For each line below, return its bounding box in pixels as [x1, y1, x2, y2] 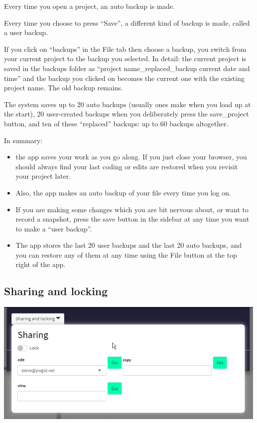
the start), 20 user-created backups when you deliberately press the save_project [4, 109, 249, 119]
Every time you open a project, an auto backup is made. [4, 1, 175, 11]
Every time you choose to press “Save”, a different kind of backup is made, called [4, 17, 250, 28]
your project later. [15, 171, 71, 181]
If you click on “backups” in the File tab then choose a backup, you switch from [4, 43, 247, 54]
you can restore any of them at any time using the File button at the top [15, 249, 237, 260]
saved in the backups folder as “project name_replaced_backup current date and [4, 63, 250, 73]
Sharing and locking [4, 283, 108, 299]
